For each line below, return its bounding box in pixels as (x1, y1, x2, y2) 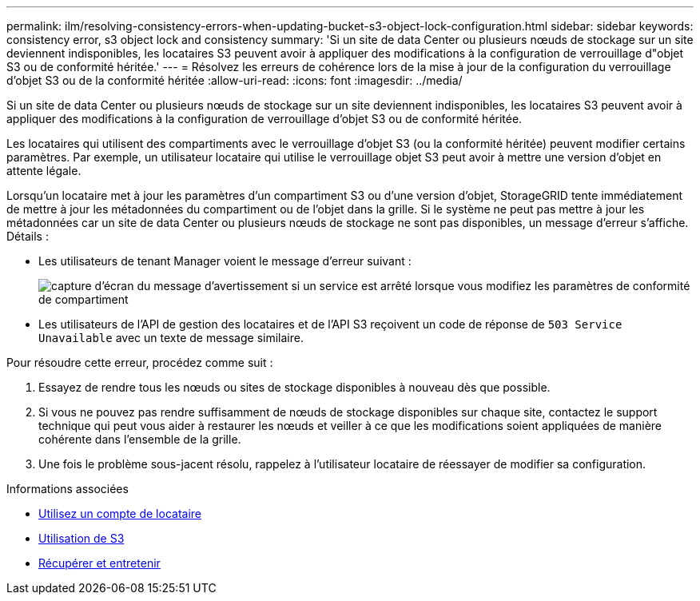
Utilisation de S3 (38, 531, 125, 545)
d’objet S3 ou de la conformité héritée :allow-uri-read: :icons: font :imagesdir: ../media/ (6, 74, 463, 87)
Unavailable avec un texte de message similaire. (38, 331, 304, 344)
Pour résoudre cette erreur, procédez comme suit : (6, 356, 273, 369)
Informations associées (6, 482, 129, 496)
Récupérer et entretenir (38, 556, 161, 570)
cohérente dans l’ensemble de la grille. (38, 432, 241, 446)
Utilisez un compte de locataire (38, 507, 201, 520)
